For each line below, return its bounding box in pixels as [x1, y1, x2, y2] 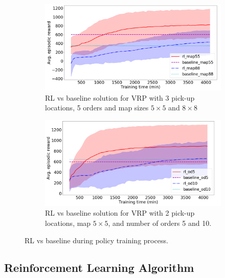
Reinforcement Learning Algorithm [4, 260, 194, 275]
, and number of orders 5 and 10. [108, 217, 212, 228]
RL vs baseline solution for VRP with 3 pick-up [45, 92, 195, 103]
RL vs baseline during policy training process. [25, 235, 168, 245]
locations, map [45, 217, 91, 228]
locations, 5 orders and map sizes [45, 102, 149, 113]
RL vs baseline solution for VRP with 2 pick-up [45, 207, 195, 218]
